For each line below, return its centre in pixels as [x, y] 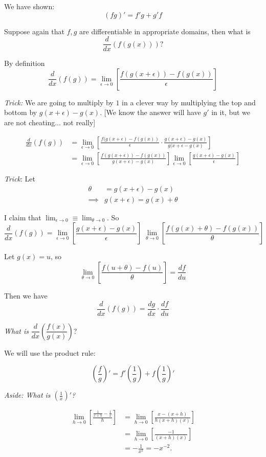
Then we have [26, 295]
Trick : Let [20, 179]
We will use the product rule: [50, 352]
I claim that [23, 217]
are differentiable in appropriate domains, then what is [165, 31]
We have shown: [29, 6]
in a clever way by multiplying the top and [189, 102]
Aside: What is [27, 395]
